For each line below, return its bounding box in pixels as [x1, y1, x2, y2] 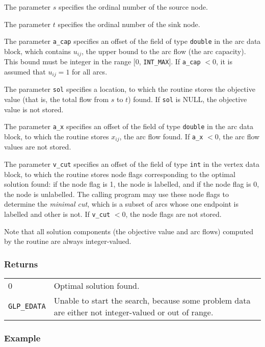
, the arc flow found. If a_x [119, 131, 203, 141]
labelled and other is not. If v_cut [4, 209, 111, 219]
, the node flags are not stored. [125, 209, 222, 219]
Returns [4, 257, 38, 270]
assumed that [4, 66, 46, 77]
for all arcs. [72, 66, 108, 77]
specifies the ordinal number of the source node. [58, 2, 208, 12]
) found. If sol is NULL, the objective [128, 94, 247, 105]
